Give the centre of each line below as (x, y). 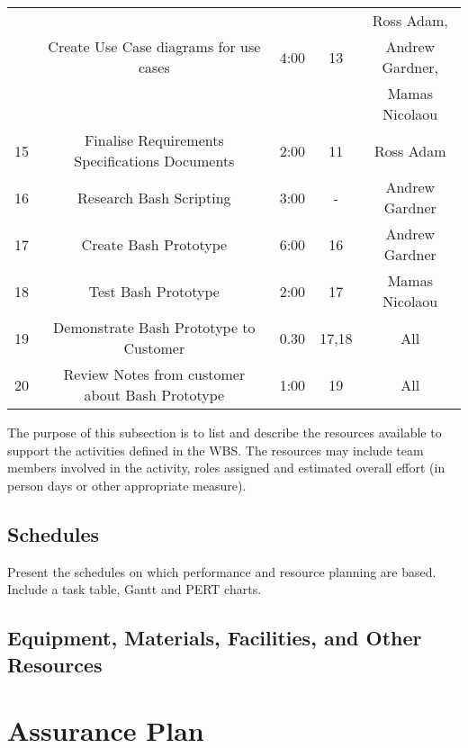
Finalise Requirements (154, 140)
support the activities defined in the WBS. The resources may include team (216, 450)
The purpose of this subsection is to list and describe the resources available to (225, 432)
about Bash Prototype (154, 395)
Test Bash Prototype (154, 291)
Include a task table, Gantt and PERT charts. (135, 589)
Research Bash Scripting (154, 197)
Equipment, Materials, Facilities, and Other (215, 638)
